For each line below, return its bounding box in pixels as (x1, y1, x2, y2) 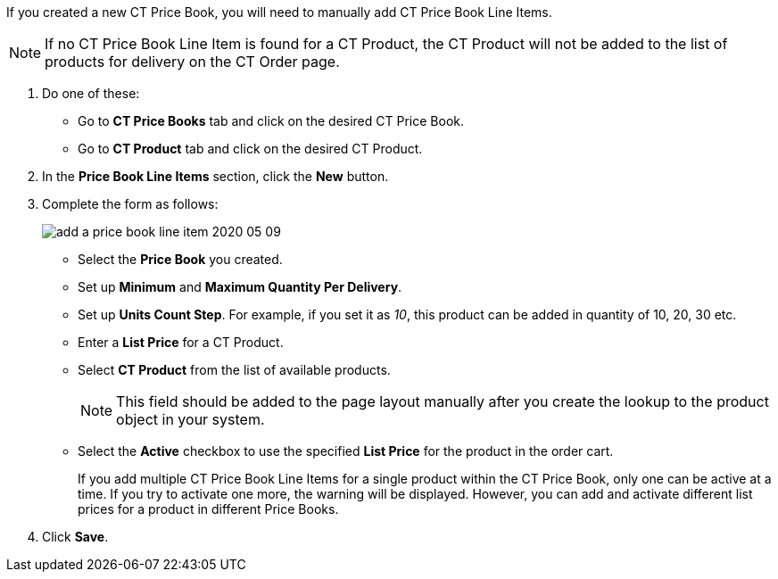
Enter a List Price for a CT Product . (78, 335, 284, 350)
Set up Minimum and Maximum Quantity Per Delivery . (78, 279, 402, 294)
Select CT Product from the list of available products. (78, 362, 391, 377)
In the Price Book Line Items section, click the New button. (42, 169, 389, 184)
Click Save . (42, 529, 109, 544)
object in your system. (116, 410, 265, 428)
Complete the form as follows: (42, 196, 219, 211)
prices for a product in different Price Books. (78, 501, 339, 517)
